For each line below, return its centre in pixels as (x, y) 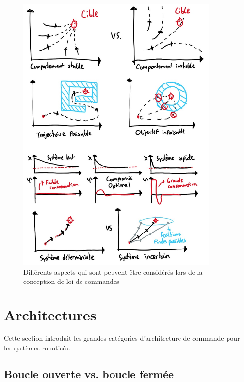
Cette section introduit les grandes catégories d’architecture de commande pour (122, 338)
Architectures (50, 315)
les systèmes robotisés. (37, 347)
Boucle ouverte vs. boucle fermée (89, 374)
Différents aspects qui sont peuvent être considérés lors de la (113, 272)
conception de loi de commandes (71, 281)
